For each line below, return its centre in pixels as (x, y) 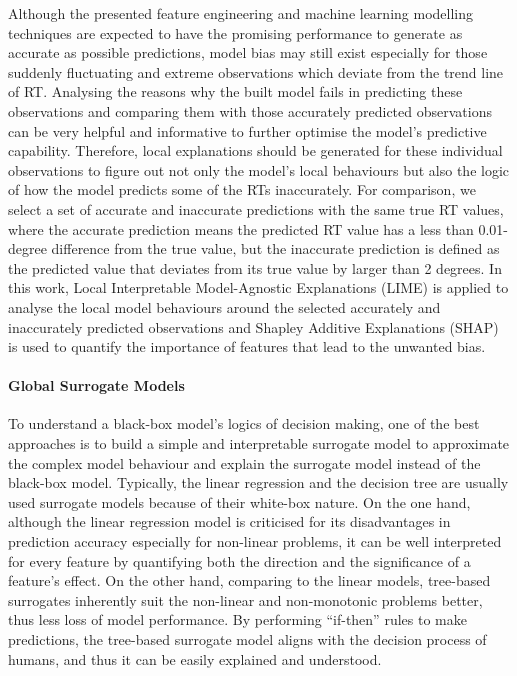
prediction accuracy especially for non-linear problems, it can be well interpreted (255, 541)
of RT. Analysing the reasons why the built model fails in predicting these (235, 91)
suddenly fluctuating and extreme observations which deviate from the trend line (256, 71)
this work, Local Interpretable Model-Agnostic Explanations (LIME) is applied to (258, 287)
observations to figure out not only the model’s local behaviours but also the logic (259, 169)
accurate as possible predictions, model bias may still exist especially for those (248, 52)
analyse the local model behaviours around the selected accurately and (224, 306)
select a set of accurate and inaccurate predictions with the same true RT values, (256, 208)
